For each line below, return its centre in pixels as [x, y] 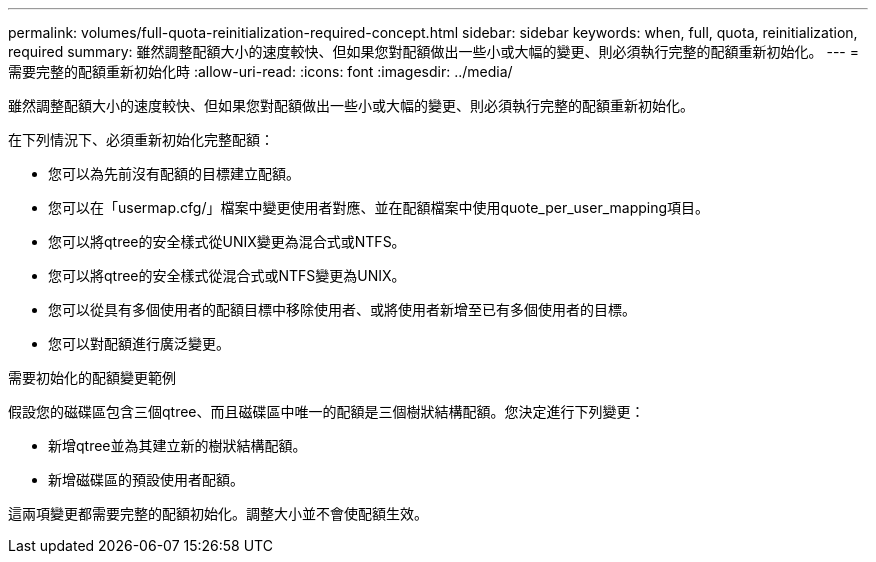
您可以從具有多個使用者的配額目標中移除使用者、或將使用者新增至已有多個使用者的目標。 [342, 309]
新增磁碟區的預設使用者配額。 [146, 479]
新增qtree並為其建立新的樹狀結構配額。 [177, 445]
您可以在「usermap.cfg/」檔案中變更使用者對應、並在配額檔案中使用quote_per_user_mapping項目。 [379, 207]
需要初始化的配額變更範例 [92, 377]
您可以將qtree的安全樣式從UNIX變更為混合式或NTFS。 [227, 241]
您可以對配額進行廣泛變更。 [139, 343]
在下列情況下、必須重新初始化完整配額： [141, 139]
